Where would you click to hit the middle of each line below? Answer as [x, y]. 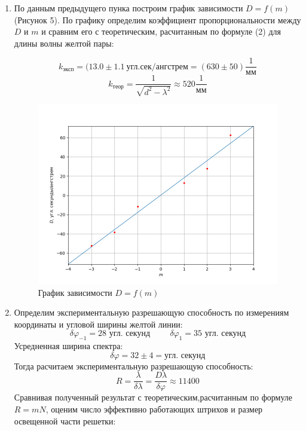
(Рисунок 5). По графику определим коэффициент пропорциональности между [157, 19]
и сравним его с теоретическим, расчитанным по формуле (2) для [161, 31]
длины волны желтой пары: [64, 43]
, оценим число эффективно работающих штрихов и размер [154, 409]
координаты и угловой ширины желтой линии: [98, 324]
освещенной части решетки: [65, 421]
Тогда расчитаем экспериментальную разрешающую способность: [134, 366]
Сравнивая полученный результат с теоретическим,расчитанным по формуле [153, 397]
